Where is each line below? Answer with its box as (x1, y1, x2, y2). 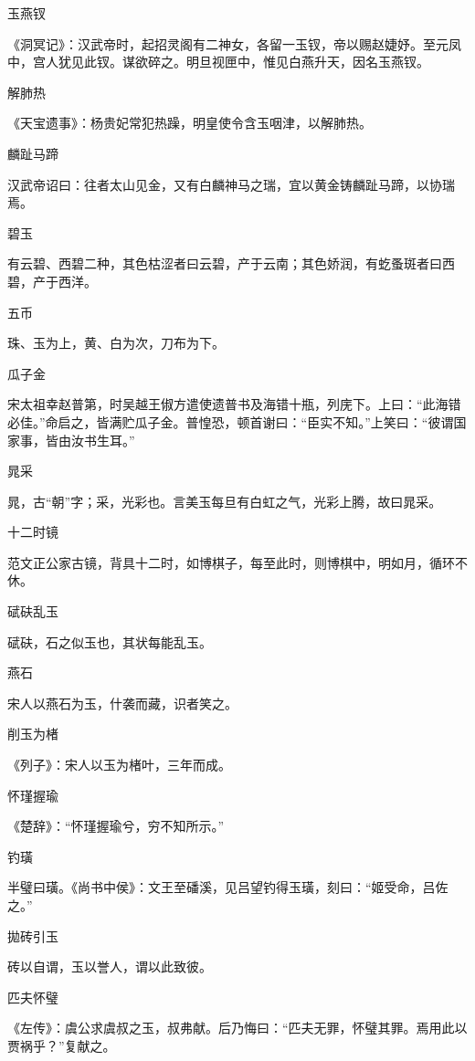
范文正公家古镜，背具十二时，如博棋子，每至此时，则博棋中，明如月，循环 (7, 552, 455, 572)
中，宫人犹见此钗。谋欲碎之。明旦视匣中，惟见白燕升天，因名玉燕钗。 (7, 52, 429, 71)
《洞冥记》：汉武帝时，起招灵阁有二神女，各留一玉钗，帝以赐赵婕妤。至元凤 (7, 34, 461, 53)
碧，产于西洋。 (7, 271, 97, 290)
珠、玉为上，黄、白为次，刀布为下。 (7, 333, 225, 352)
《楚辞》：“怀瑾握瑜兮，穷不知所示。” (7, 816, 225, 835)
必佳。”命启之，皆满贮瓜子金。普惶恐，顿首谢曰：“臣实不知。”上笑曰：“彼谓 (7, 412, 454, 431)
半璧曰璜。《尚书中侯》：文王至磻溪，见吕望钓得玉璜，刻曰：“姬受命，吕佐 (7, 877, 449, 897)
